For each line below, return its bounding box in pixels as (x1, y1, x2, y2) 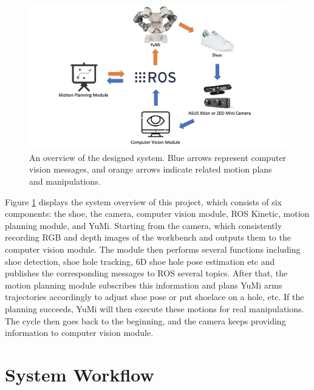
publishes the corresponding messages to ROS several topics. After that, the (5, 267, 288, 279)
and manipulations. (29, 175, 101, 188)
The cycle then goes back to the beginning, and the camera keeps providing (5, 314, 286, 327)
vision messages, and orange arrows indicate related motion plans (29, 163, 272, 176)
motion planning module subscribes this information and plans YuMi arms (5, 278, 282, 291)
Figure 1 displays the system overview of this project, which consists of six (5, 195, 282, 208)
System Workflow (5, 361, 154, 386)
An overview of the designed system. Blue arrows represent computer (29, 151, 287, 163)
